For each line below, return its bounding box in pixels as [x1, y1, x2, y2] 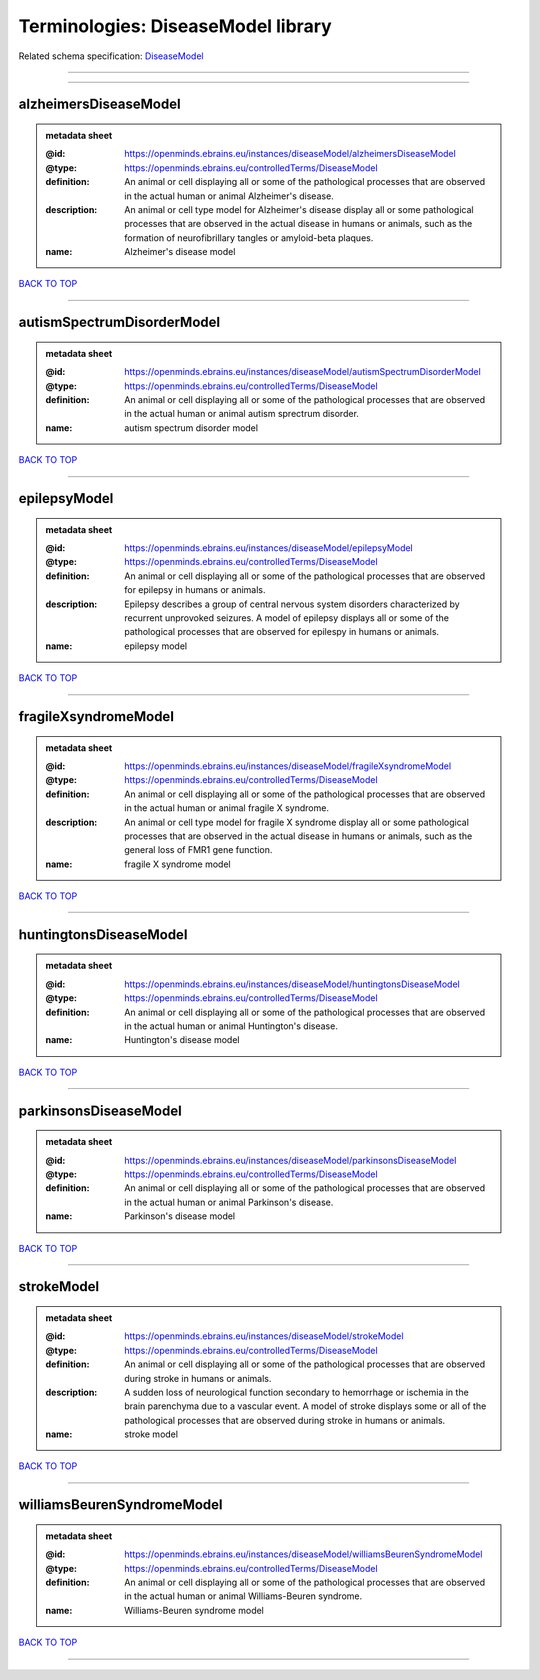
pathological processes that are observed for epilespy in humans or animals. [124, 626, 440, 638]
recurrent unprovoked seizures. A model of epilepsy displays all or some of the [124, 611, 450, 624]
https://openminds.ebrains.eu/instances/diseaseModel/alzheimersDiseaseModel [124, 148, 457, 160]
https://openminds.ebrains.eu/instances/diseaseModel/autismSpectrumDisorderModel [124, 366, 482, 378]
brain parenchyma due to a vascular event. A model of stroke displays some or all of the [124, 1400, 487, 1412]
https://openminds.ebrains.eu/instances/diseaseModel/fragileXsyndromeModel [124, 760, 452, 772]
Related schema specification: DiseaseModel [18, 50, 204, 62]
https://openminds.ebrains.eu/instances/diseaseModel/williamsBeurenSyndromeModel [124, 1548, 483, 1560]
